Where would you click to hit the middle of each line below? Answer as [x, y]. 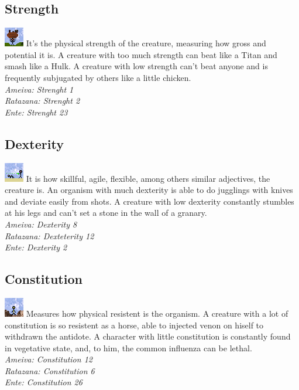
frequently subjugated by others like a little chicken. [98, 77]
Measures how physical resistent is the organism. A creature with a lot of [157, 313]
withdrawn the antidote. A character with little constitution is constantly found [148, 336]
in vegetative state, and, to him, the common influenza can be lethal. [128, 347]
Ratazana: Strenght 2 [42, 101]
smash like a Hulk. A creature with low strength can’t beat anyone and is [136, 66]
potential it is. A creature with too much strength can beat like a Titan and [141, 54]
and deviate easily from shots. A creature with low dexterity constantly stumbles [149, 201]
